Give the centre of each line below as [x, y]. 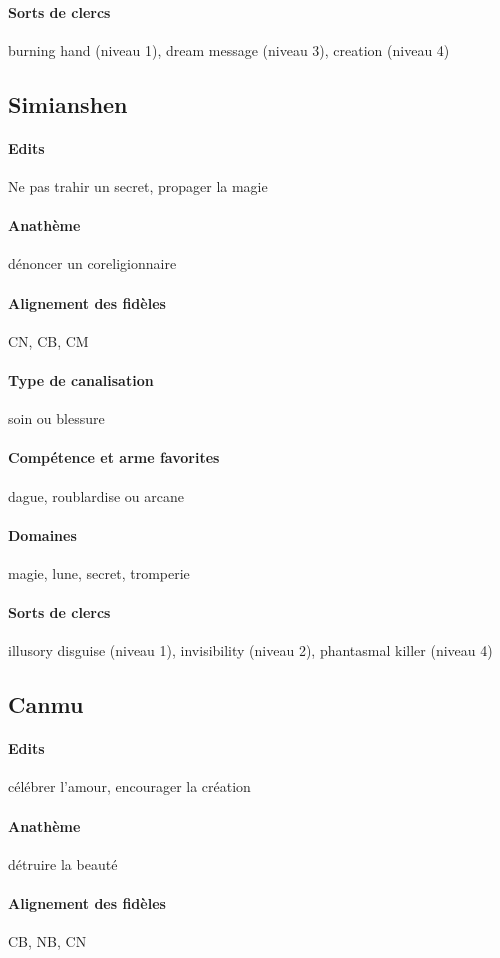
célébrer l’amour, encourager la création [129, 786]
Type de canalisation [81, 379]
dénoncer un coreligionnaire [92, 263]
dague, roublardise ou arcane [96, 495]
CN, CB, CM [48, 340]
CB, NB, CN [47, 941]
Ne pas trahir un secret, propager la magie [138, 185]
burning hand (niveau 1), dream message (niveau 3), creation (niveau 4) [229, 49]
